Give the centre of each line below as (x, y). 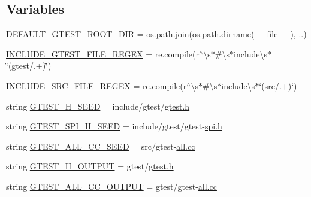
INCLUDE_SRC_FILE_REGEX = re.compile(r (96, 85)
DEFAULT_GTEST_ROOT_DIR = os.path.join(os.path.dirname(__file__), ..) (156, 34)
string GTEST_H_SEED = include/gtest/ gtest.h (98, 106)
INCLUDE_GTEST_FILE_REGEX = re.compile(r (102, 54)
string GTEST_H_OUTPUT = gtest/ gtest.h (90, 166)
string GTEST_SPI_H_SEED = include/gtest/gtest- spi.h (114, 126)
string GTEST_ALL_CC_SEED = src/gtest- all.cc (101, 146)
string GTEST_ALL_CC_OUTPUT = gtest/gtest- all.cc (111, 186)
